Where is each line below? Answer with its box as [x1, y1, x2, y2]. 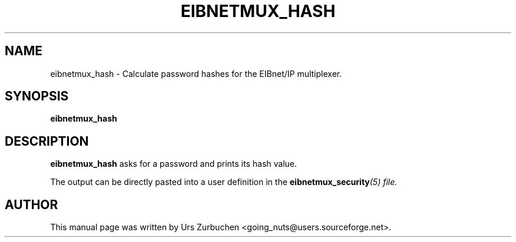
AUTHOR [5, 197, 58, 212]
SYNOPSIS [5, 89, 69, 104]
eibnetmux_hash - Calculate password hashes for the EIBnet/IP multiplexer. [50, 68, 342, 79]
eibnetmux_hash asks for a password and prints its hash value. [50, 159, 297, 169]
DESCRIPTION [5, 133, 89, 149]
